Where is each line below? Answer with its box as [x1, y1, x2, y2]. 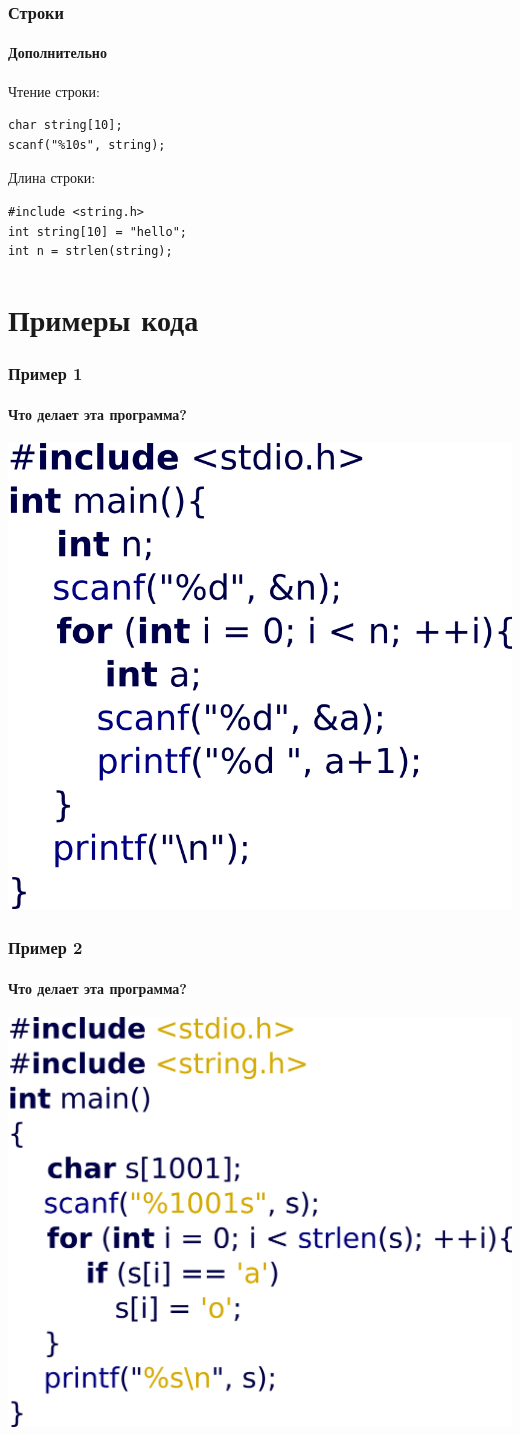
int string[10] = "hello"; [8, 224, 187, 239]
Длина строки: [8, 167, 96, 188]
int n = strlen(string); [8, 244, 173, 259]
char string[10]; [8, 118, 123, 133]
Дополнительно [8, 42, 107, 63]
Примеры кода [8, 298, 199, 339]
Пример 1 [8, 361, 83, 386]
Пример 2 [8, 935, 83, 960]
